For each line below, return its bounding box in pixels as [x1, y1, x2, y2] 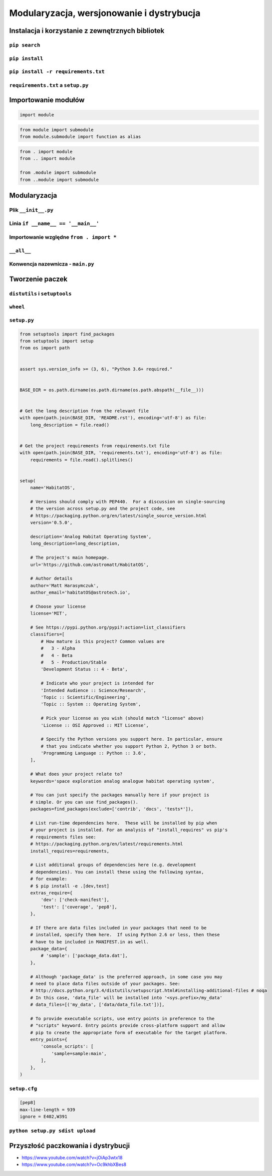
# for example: [30, 876, 67, 882]
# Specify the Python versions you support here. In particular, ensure [40, 736, 223, 742]
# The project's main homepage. [30, 555, 110, 561]
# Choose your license [30, 603, 86, 609]
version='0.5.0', [30, 520, 73, 526]
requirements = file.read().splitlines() [30, 457, 133, 463]
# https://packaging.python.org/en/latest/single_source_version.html [30, 513, 207, 519]
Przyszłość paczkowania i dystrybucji [9, 1141, 130, 1150]
